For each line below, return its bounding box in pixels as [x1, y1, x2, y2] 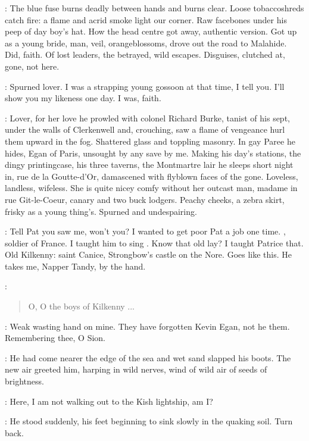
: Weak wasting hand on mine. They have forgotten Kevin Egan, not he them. [5, 320, 290, 332]
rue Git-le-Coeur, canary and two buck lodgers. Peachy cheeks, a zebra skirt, [5, 193, 285, 205]
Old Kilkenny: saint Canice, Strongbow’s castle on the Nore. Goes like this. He [5, 248, 292, 261]
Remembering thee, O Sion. [5, 331, 106, 344]
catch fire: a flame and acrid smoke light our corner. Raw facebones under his [5, 13, 287, 26]
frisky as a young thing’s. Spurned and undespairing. [5, 205, 197, 217]
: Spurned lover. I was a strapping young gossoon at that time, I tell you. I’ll [5, 80, 285, 92]
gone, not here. [5, 60, 60, 72]
